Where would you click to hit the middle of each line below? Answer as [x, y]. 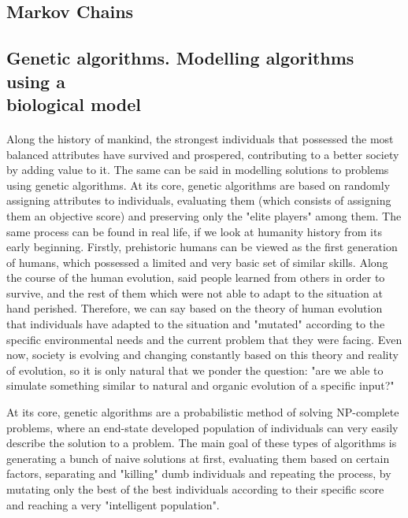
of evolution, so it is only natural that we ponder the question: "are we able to [195, 370]
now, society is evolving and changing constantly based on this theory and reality [202, 355]
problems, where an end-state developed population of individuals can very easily [202, 427]
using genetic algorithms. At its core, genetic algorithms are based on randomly [198, 185]
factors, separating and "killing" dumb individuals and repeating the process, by [199, 474]
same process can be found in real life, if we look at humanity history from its [194, 231]
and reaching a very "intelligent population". [113, 504]
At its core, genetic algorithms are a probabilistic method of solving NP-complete [203, 412]
